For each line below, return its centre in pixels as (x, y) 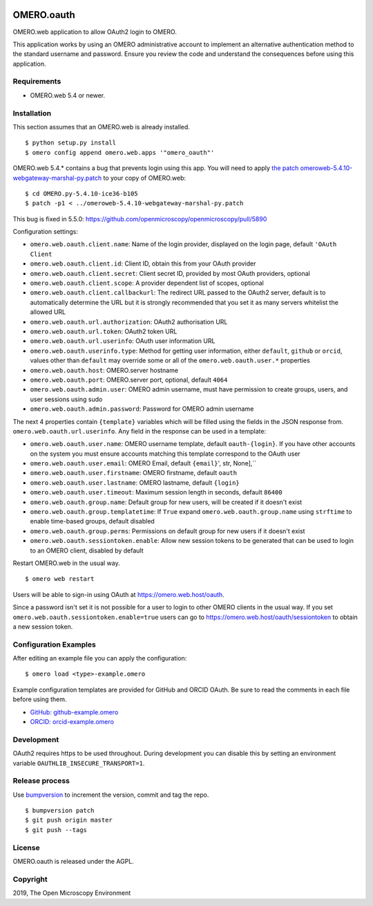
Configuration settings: (46, 232)
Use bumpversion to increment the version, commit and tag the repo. (111, 795)
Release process (41, 781)
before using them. (40, 699)
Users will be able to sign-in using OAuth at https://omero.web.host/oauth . (118, 594)
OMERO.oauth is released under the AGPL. (73, 862)
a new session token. (43, 627)
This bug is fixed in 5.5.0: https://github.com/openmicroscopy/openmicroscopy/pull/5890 (140, 219)
